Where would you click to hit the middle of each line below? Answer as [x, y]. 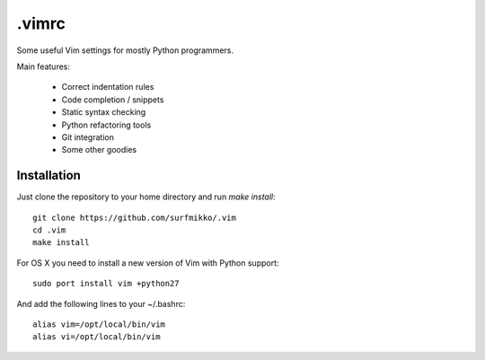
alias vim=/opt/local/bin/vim [99, 324]
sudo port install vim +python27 [106, 284]
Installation [48, 176]
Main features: [44, 66]
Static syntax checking [104, 112]
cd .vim [49, 230]
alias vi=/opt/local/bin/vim [97, 337]
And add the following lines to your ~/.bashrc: [101, 303]
